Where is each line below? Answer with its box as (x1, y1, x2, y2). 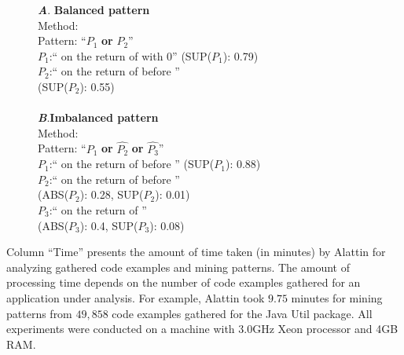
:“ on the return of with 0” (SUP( (49, 47, 212, 64)
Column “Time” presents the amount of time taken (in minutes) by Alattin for (6, 243, 386, 260)
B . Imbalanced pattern (38, 109, 159, 126)
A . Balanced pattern (38, 2, 150, 17)
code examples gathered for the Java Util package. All (112, 305, 373, 321)
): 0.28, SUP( (79, 186, 144, 203)
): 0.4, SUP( (79, 217, 138, 233)
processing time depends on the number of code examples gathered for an (6, 274, 361, 291)
